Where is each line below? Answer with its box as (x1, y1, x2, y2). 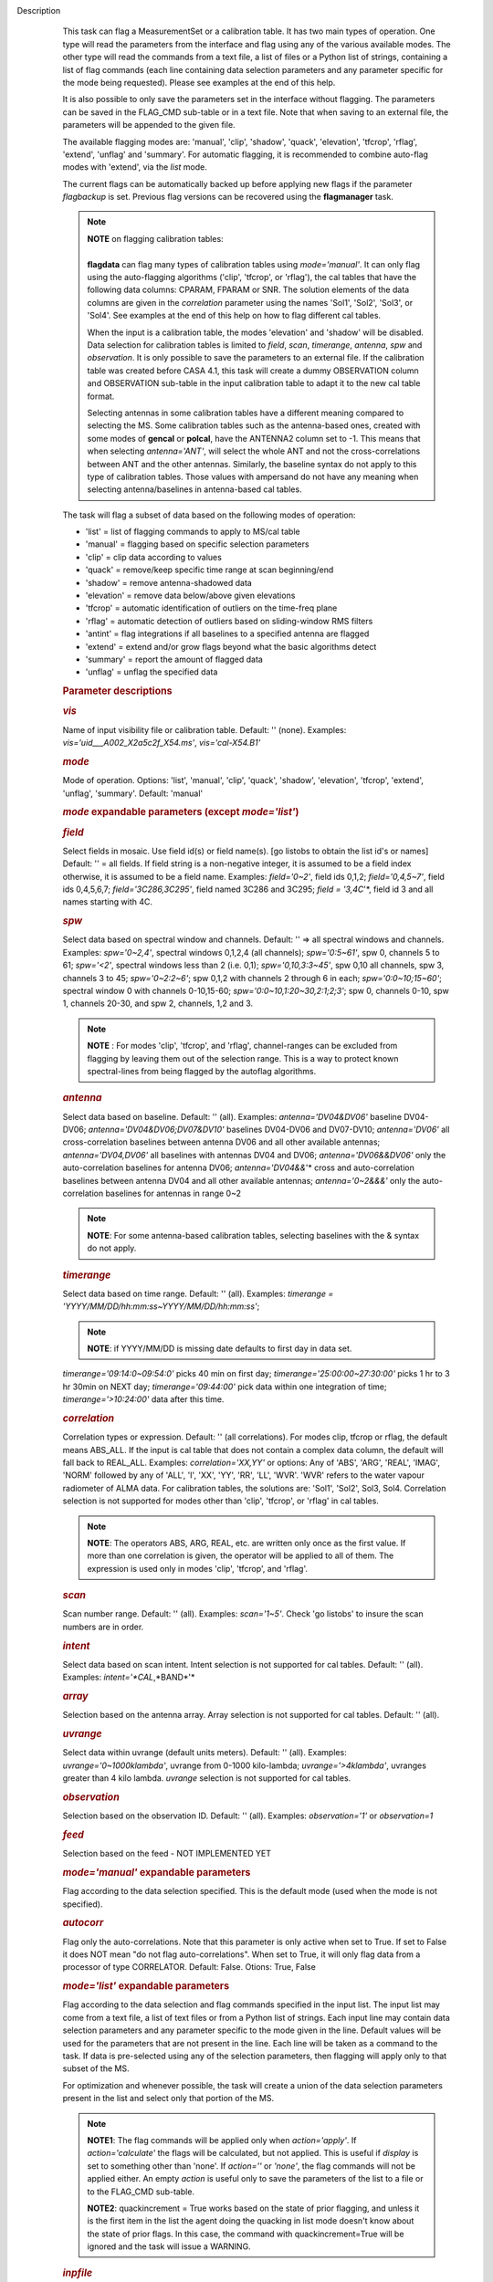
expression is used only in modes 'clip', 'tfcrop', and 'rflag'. (87, 1563, 308, 1574)
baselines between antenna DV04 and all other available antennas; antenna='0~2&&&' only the (62, 1175, 421, 1186)
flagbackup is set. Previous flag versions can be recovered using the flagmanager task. (62, 192, 394, 203)
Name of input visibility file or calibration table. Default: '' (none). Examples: (62, 724, 347, 735)
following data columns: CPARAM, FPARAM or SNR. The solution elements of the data (87, 284, 410, 296)
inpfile (62, 2266, 93, 2279)
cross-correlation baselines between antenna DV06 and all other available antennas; (62, 1136, 381, 1147)
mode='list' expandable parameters (62, 1980, 230, 1993)
